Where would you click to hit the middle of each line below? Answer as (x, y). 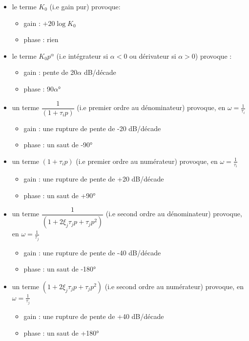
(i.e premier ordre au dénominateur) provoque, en (151, 107)
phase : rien (41, 39)
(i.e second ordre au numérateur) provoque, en (174, 286)
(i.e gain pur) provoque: (85, 6)
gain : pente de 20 (51, 72)
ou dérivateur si (153, 56)
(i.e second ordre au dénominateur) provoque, (174, 214)
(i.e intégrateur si (82, 56)
